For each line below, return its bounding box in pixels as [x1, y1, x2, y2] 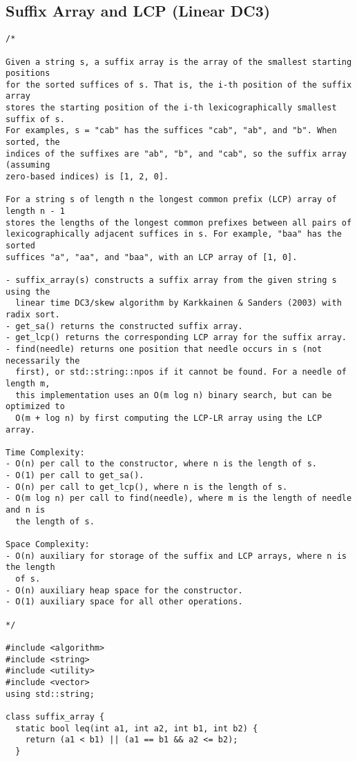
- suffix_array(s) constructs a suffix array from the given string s [6, 275, 337, 285]
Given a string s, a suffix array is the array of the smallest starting [6, 57, 352, 67]
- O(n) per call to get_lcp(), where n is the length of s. [6, 482, 288, 492]
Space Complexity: [6, 540, 90, 550]
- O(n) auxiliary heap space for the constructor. [6, 585, 243, 595]
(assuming [6, 160, 50, 170]
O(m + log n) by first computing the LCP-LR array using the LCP [15, 413, 322, 423]
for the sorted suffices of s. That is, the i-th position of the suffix [6, 79, 352, 90]
